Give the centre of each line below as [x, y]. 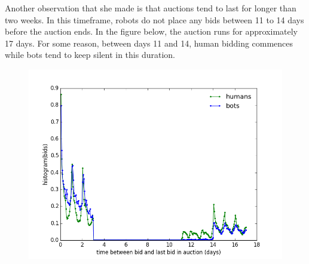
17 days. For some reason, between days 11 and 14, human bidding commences [149, 43]
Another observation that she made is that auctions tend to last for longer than [151, 8]
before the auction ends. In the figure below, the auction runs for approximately [151, 31]
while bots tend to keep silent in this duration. [90, 55]
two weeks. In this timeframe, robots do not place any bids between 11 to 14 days [154, 19]
